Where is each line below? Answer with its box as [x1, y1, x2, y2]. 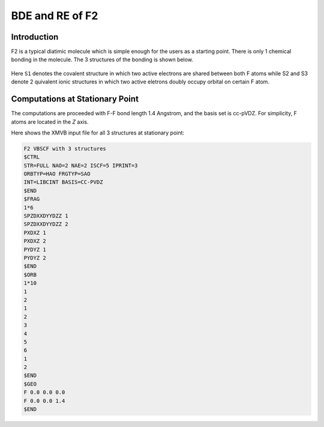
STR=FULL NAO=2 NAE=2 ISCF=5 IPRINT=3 [23, 162, 138, 169]
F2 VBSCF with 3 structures [23, 145, 106, 152]
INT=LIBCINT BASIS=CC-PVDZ [23, 179, 103, 186]
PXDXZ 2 [23, 238, 46, 244]
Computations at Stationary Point [11, 94, 139, 104]
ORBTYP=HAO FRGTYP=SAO [23, 171, 91, 177]
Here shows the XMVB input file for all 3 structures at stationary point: [11, 129, 185, 136]
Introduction [11, 32, 59, 42]
